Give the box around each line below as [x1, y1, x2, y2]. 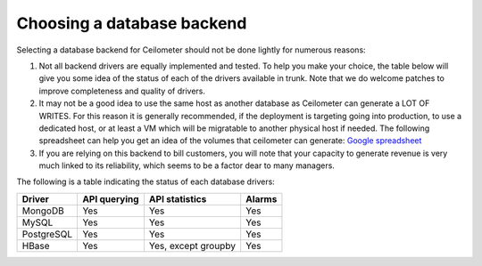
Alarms [245, 192, 278, 205]
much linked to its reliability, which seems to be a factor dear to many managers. [38, 160, 335, 171]
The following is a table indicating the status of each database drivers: [16, 176, 276, 187]
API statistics [148, 192, 207, 205]
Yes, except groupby [148, 239, 237, 252]
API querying [81, 192, 139, 205]
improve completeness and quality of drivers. [38, 85, 205, 96]
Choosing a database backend [16, 13, 247, 33]
